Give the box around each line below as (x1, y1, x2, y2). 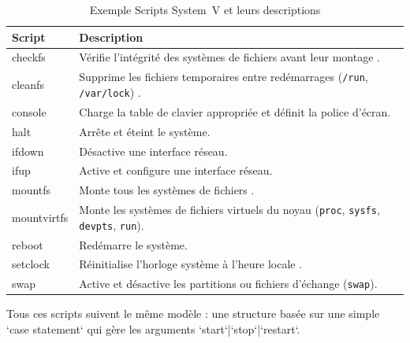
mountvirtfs (12, 208, 69, 225)
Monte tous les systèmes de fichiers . (79, 182, 255, 198)
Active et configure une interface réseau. (79, 162, 273, 179)
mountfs (12, 182, 51, 198)
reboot (12, 236, 43, 253)
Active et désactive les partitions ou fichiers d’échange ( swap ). (79, 275, 378, 292)
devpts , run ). (79, 216, 144, 233)
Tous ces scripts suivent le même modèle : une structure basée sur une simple (6, 305, 380, 322)
